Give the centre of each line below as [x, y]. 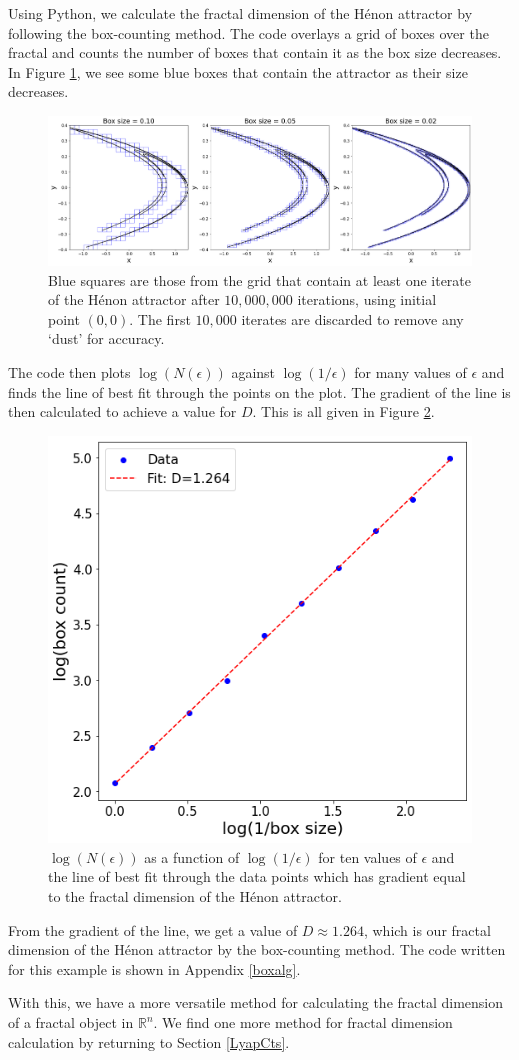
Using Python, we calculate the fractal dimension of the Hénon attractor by [240, 13]
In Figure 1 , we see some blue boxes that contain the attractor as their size [238, 71]
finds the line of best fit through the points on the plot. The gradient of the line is [259, 391]
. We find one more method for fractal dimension [303, 1022]
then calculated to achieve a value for [122, 411]
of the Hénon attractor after [134, 299]
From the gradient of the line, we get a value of [153, 929]
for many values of [410, 371]
